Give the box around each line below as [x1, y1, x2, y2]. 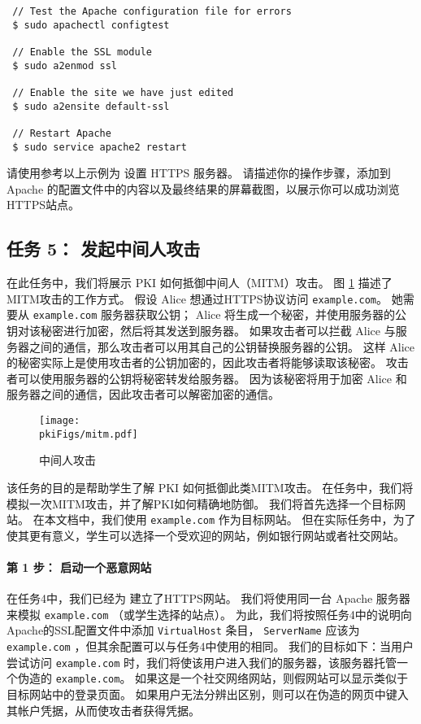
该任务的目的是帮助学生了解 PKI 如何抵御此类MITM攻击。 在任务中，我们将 [7, 478, 414, 495]
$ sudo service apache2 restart [12, 141, 187, 153]
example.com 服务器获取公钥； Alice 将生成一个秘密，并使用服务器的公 [33, 306, 407, 323]
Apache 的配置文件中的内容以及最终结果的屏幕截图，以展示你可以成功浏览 [7, 180, 400, 197]
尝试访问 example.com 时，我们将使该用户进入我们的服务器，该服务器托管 [7, 653, 397, 670]
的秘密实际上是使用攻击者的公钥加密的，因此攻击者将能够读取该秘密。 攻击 [7, 354, 409, 371]
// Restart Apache [12, 127, 111, 139]
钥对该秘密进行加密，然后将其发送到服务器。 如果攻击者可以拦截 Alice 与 [7, 322, 396, 339]
